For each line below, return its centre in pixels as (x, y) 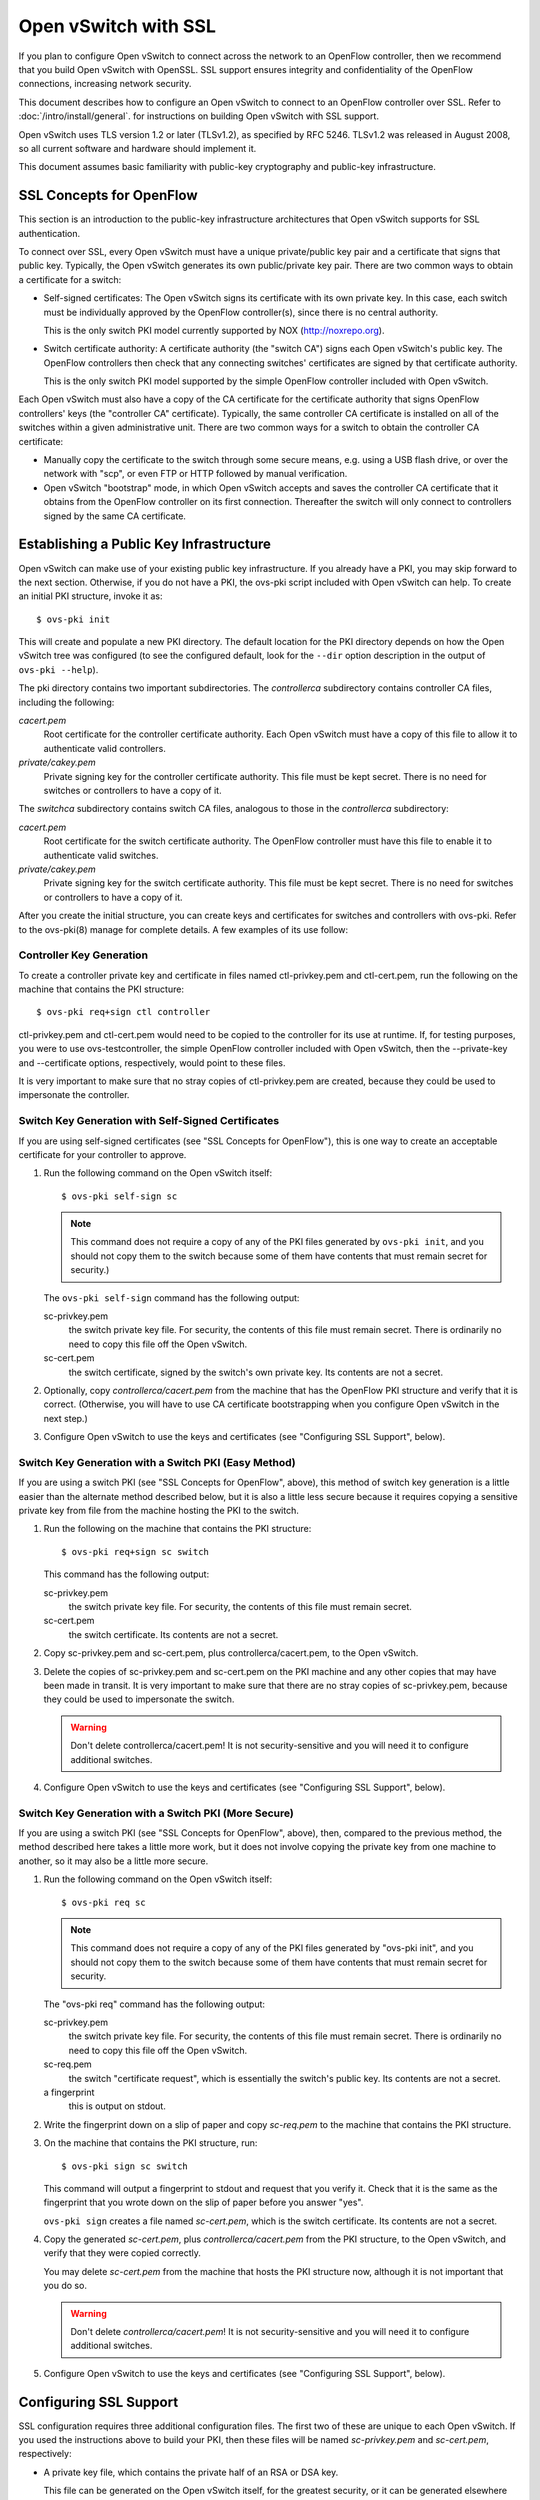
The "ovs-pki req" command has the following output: (154, 2004)
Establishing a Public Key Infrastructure (145, 544)
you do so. (65, 2286)
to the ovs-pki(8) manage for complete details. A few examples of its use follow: (183, 929)
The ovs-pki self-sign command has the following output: (171, 1297)
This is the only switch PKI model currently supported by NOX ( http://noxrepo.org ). (214, 330)
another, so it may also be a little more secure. (113, 1861)
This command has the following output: (126, 1574)
